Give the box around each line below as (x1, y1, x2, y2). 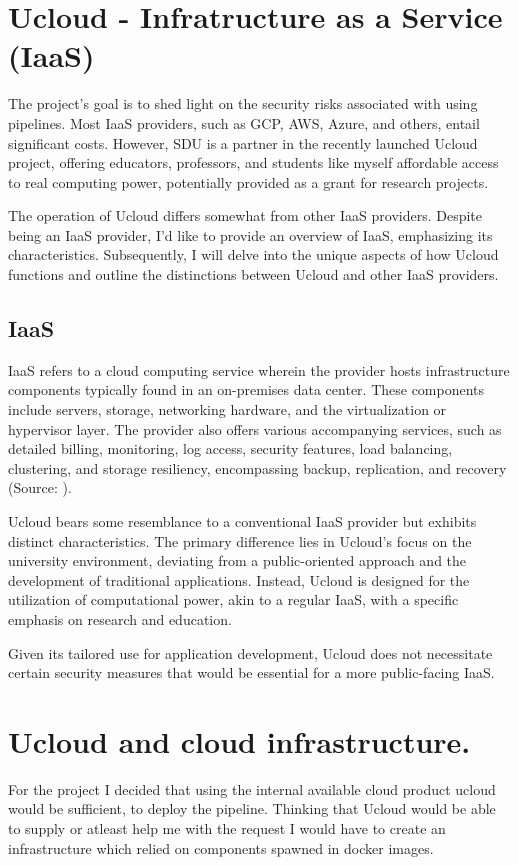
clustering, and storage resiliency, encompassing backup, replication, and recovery (8, 457, 507, 478)
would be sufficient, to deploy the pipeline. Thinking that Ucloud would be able (8, 798, 496, 819)
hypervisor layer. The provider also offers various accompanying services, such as (8, 418, 502, 439)
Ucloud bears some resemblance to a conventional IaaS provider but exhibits (8, 511, 477, 532)
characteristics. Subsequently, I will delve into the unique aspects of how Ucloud (8, 244, 499, 265)
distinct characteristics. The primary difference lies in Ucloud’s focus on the (8, 530, 472, 551)
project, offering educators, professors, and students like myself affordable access (8, 152, 499, 173)
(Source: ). (8, 477, 72, 498)
